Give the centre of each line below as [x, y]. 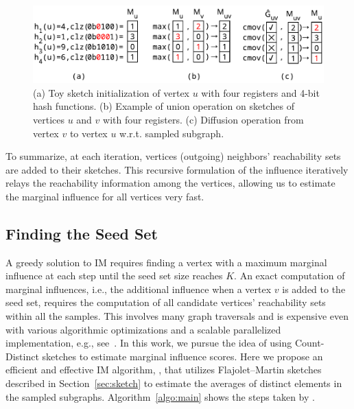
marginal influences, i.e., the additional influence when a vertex [139, 289]
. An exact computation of [290, 276]
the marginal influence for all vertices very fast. [105, 196]
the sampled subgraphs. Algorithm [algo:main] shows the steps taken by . [160, 396]
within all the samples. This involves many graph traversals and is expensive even [177, 316]
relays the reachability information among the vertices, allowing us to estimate [170, 183]
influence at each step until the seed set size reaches [114, 276]
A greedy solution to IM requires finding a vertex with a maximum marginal [166, 262]
